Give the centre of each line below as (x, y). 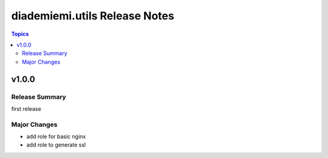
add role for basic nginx (56, 137)
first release (26, 108)
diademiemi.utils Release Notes (93, 16)
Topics (20, 34)
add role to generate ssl (56, 145)
